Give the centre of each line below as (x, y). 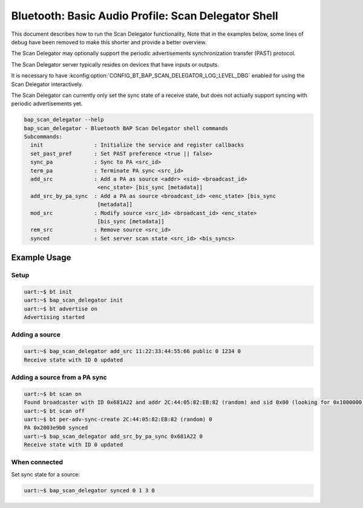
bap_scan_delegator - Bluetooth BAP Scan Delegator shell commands (126, 128)
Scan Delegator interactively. (47, 84)
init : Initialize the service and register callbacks (137, 145)
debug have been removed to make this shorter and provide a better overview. (109, 42)
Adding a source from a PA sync (59, 377)
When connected (37, 462)
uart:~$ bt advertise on (61, 308)
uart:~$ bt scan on (53, 394)
